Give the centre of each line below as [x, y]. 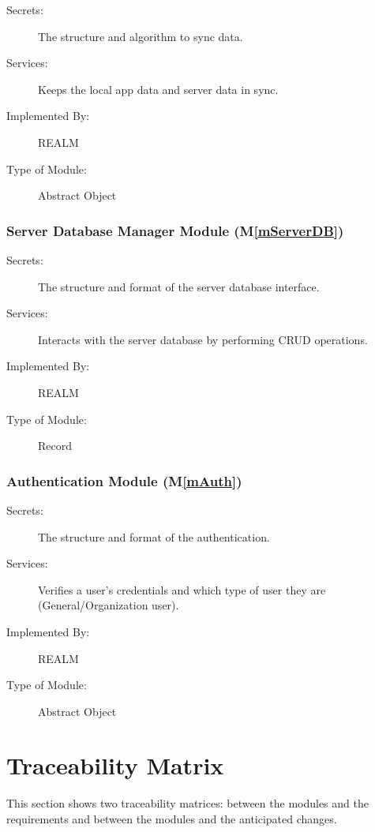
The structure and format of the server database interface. [179, 286]
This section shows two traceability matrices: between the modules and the [187, 803]
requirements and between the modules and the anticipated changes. [172, 819]
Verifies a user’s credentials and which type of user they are [182, 589]
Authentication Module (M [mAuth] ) [124, 480]
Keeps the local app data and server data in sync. [158, 89]
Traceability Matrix [115, 765]
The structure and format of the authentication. [154, 536]
